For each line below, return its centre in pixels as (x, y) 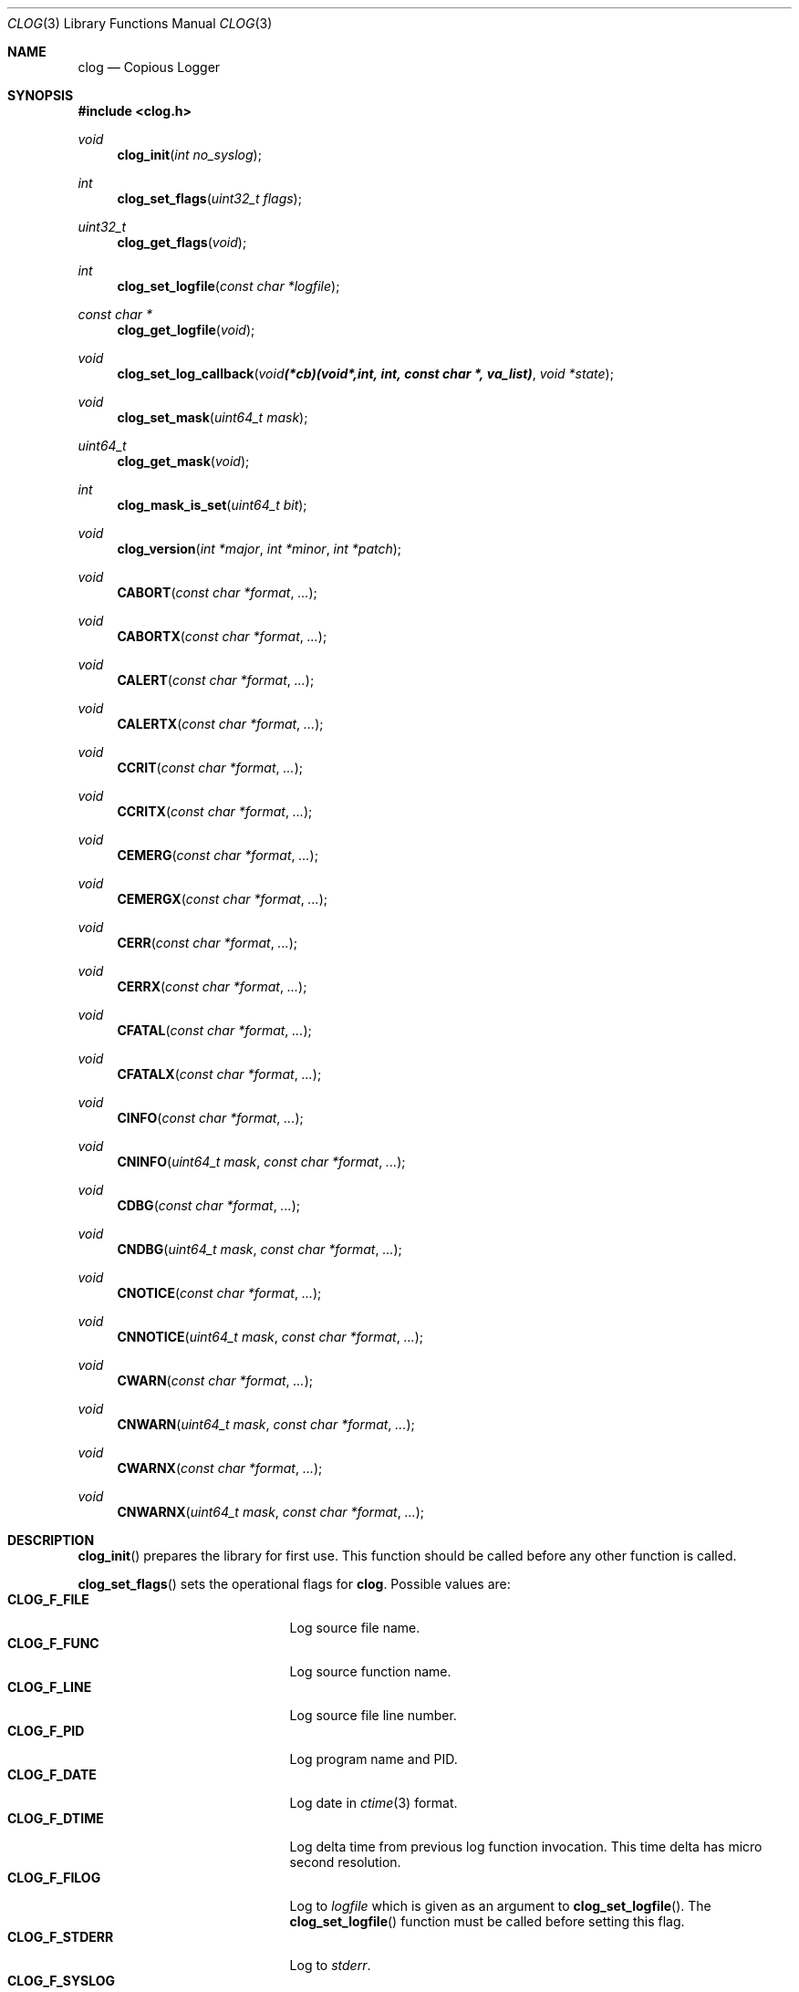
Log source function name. (370, 1671)
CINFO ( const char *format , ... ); (210, 1118)
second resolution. (345, 1862)
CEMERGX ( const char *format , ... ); (223, 899)
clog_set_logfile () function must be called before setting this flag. (487, 1921)
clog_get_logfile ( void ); (186, 330)
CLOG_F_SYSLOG (62, 1981)
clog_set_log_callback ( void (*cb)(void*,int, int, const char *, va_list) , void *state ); (365, 373)
